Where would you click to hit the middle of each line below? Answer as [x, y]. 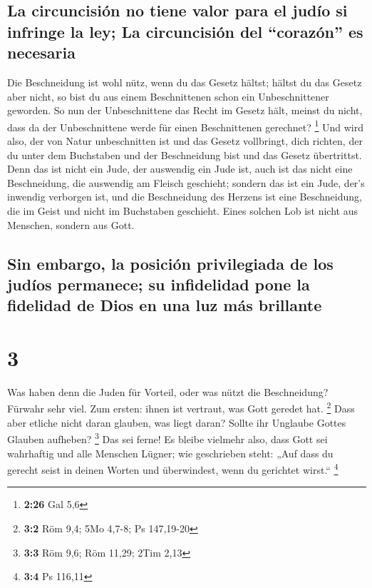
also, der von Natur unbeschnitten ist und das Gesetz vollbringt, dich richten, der [185, 141]
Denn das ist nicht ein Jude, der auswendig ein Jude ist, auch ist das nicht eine [180, 169]
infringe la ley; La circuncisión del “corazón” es [185, 31]
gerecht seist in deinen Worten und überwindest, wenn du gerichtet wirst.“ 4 [173, 468]
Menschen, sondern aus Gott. [71, 224]
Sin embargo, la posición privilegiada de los [170, 263]
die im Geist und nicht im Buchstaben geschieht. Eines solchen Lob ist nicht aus [182, 210]
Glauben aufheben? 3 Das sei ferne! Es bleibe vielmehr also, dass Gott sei [167, 438]
